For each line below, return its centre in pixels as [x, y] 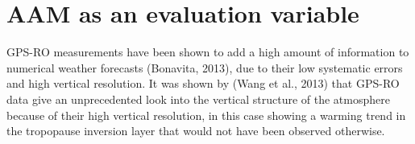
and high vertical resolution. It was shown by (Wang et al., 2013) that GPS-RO [203, 83]
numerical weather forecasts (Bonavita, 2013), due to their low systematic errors [205, 67]
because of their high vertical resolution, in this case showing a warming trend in [206, 115]
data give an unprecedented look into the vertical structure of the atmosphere [198, 99]
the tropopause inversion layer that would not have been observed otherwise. [196, 131]
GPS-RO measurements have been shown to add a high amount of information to [208, 52]
